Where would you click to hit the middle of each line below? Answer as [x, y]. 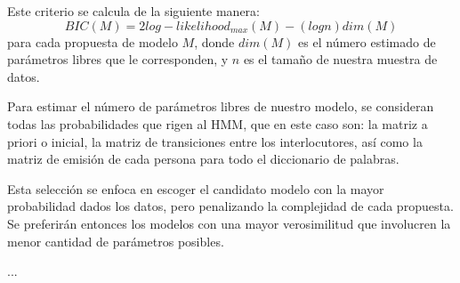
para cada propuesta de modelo [93, 41]
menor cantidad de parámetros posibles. [116, 241]
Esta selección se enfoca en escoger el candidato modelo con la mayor [196, 188]
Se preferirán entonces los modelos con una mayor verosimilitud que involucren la [229, 223]
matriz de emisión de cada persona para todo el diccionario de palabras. [203, 159]
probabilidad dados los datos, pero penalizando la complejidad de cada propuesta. [230, 206]
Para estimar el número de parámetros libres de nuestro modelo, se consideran [221, 106]
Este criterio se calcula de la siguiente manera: [134, 11]
